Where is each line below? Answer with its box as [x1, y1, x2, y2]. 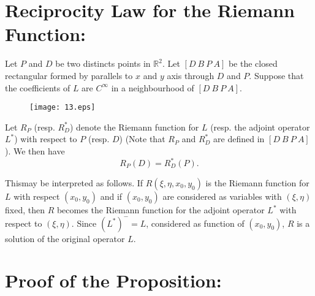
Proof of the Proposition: [5, 268, 222, 293]
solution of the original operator [5, 232, 125, 245]
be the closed [228, 57, 278, 70]
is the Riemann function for [205, 176, 309, 189]
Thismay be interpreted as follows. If [5, 176, 143, 189]
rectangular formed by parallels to [5, 69, 133, 82]
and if [100, 190, 123, 203]
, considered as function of [146, 216, 245, 229]
